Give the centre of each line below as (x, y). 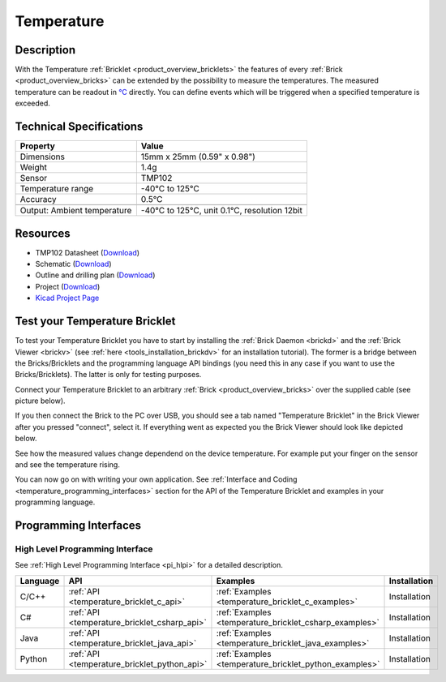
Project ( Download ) (68, 286)
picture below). (40, 401)
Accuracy (38, 199)
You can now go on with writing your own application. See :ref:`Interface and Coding (156, 479)
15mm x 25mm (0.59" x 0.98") (198, 157)
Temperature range (57, 189)
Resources (43, 233)
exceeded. (32, 103)
